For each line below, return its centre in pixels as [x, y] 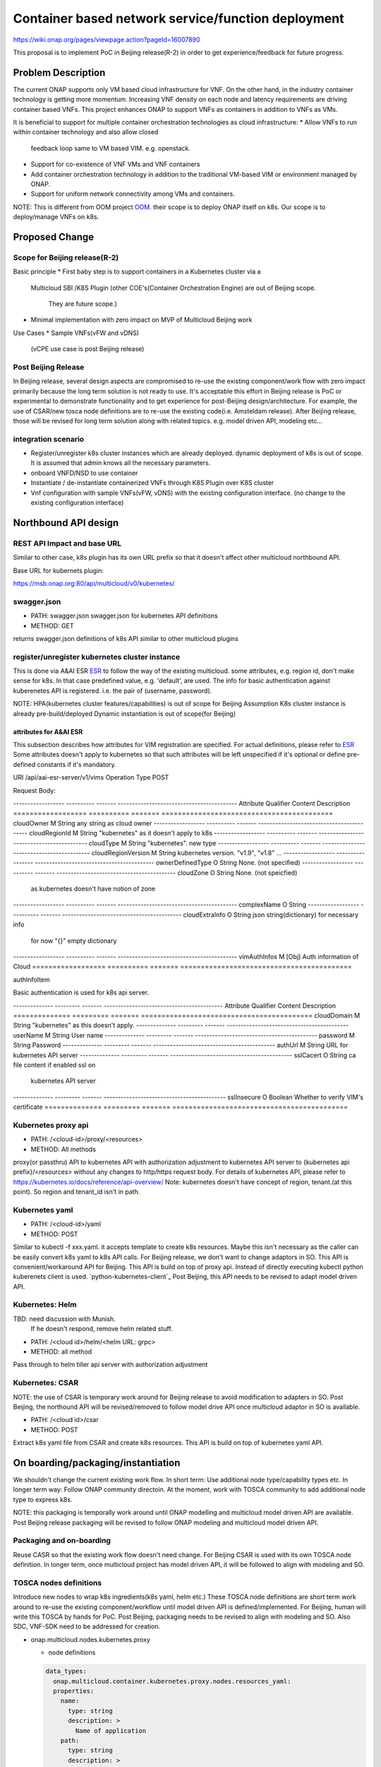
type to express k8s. [43, 1499]
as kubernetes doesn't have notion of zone [93, 889]
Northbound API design [66, 523]
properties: [74, 1691]
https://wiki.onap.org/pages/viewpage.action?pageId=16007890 [107, 40]
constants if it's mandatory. [77, 764]
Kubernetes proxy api [51, 1125]
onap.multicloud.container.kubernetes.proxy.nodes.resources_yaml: [172, 1681]
